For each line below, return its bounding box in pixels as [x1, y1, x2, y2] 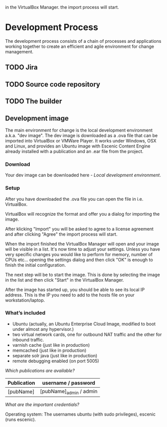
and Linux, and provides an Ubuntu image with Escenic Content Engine [5, 143, 151, 149]
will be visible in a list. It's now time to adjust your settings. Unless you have [5, 246, 161, 252]
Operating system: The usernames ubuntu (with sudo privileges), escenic [5, 411, 156, 417]
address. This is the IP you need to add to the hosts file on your [5, 291, 135, 298]
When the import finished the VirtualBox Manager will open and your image [5, 241, 159, 247]
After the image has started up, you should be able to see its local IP [5, 286, 145, 292]
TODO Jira [5, 63, 38, 72]
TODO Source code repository [5, 80, 100, 89]
